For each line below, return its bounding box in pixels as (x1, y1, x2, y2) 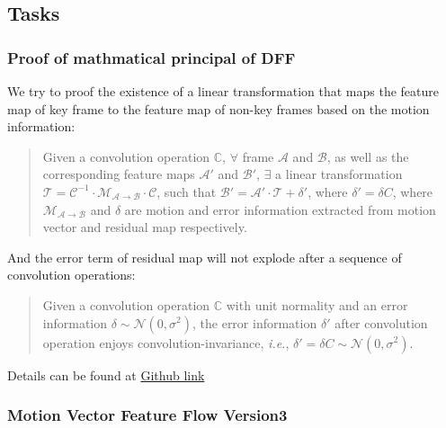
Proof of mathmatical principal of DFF (7, 46, 296, 68)
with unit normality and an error (226, 295, 408, 314)
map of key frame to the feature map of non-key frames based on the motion (7, 99, 430, 118)
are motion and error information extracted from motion (124, 200, 436, 218)
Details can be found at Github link (7, 365, 205, 384)
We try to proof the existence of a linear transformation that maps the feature (7, 82, 439, 100)
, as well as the (326, 147, 409, 165)
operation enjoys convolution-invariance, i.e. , (42, 333, 290, 352)
